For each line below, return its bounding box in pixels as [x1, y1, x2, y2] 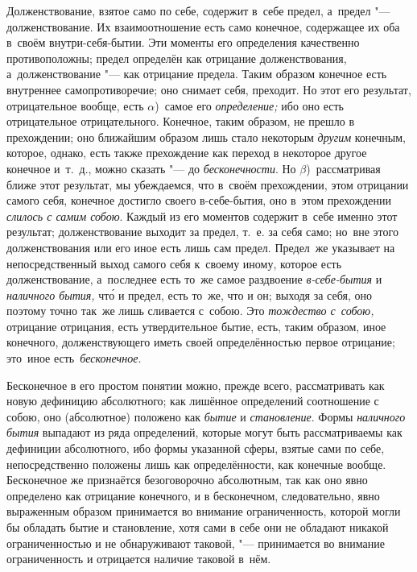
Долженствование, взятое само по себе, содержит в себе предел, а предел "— [6, 2, 390, 19]
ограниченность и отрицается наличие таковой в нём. [6, 550, 271, 567]
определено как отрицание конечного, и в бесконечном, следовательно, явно [6, 487, 380, 504]
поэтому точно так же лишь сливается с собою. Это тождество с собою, [6, 302, 374, 319]
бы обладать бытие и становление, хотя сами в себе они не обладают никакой [6, 519, 389, 535]
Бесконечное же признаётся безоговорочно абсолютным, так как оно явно [6, 471, 368, 488]
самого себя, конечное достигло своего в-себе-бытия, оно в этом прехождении [6, 192, 391, 209]
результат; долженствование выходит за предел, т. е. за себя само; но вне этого [6, 223, 398, 240]
